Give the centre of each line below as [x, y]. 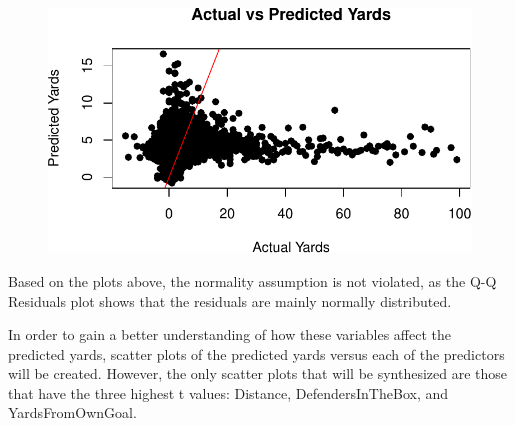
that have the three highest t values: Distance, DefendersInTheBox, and [228, 392]
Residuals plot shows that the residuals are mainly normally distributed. [230, 300]
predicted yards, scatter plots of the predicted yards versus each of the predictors [256, 353]
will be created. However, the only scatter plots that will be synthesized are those [258, 373]
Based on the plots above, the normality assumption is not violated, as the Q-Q [252, 280]
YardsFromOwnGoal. [72, 412]
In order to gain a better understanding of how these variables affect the [229, 334]
